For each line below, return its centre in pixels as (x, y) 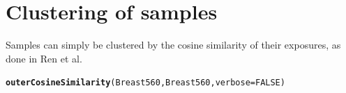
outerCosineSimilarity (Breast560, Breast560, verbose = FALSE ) (145, 83)
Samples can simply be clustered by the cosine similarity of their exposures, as (173, 45)
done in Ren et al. (44, 58)
